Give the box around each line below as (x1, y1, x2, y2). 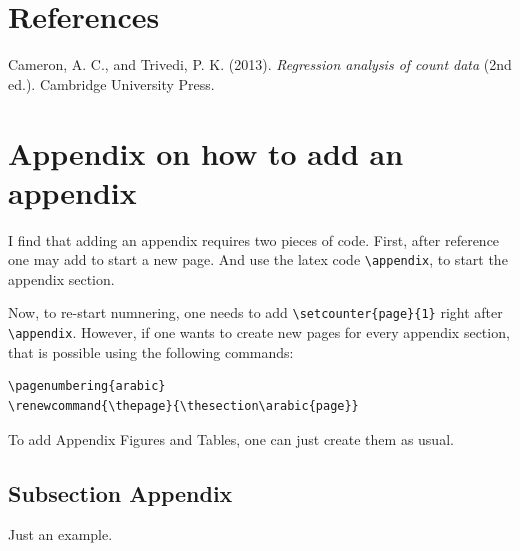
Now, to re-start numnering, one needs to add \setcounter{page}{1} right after (8, 302, 503, 323)
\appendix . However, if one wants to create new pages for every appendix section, (8, 322, 510, 343)
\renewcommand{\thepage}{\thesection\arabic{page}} (8, 398, 359, 413)
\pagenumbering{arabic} (8, 379, 166, 394)
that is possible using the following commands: (8, 341, 294, 362)
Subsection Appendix (8, 477, 233, 508)
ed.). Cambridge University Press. (8, 73, 215, 94)
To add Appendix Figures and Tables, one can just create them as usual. (8, 428, 454, 449)
